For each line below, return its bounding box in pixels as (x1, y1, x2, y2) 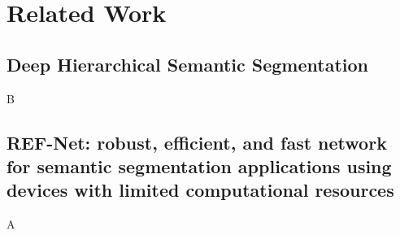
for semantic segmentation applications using (7, 153, 392, 178)
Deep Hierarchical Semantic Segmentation (7, 51, 368, 76)
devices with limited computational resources (7, 177, 394, 202)
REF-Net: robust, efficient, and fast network (7, 129, 387, 154)
